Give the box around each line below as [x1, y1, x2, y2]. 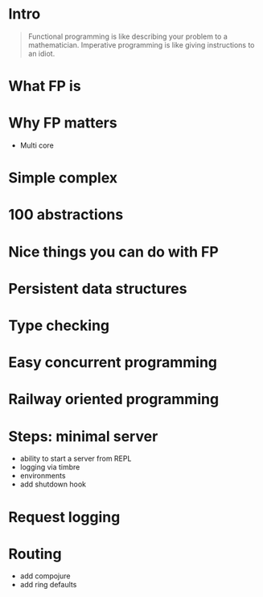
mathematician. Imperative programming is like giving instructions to [27, 40, 255, 49]
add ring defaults [19, 580, 77, 590]
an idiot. [27, 48, 55, 58]
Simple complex [8, 169, 118, 187]
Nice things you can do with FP [8, 243, 219, 261]
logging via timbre [19, 462, 80, 472]
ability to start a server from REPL [19, 453, 132, 464]
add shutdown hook [19, 479, 87, 489]
